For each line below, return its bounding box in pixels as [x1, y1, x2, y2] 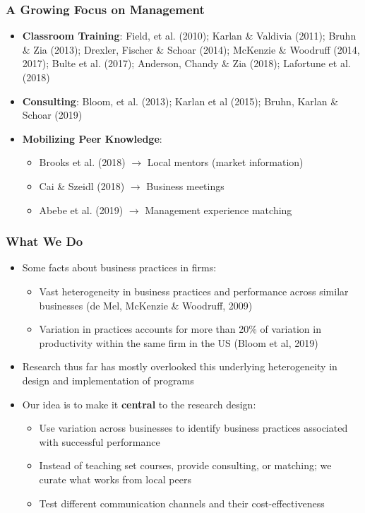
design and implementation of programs [22, 372, 194, 387]
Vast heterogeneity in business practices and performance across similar [39, 283, 349, 298]
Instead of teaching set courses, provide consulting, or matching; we [39, 458, 332, 473]
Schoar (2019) [22, 107, 83, 122]
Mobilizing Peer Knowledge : [22, 131, 162, 146]
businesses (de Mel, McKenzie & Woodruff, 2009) [39, 297, 253, 312]
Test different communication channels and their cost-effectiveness [39, 495, 325, 510]
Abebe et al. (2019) [39, 202, 124, 217]
